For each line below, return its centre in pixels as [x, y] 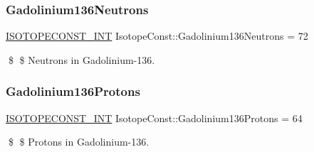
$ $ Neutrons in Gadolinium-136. [82, 59]
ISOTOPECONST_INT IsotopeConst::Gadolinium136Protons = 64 [154, 118]
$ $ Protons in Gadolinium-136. [79, 142]
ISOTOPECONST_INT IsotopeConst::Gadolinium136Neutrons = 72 [157, 36]
